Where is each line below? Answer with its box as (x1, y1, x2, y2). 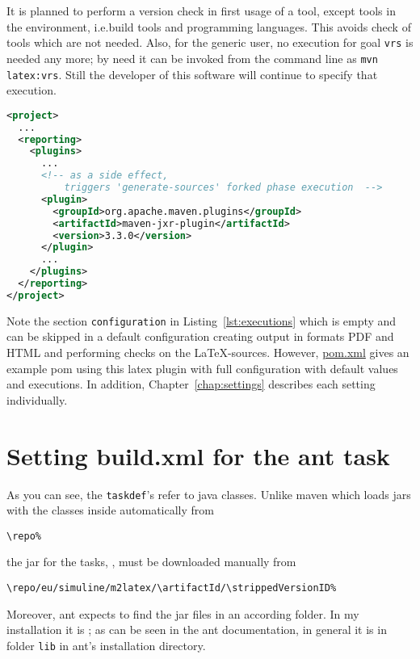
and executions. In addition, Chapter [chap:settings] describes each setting (6, 376, 376, 392)
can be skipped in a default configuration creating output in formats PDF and (6, 328, 394, 345)
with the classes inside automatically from (6, 502, 214, 518)
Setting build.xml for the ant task (6, 439, 390, 472)
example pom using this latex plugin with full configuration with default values (6, 359, 398, 376)
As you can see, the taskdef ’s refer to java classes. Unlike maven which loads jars (6, 485, 411, 502)
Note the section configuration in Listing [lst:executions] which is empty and (6, 312, 397, 329)
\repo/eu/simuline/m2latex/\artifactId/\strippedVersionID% (6, 582, 337, 594)
